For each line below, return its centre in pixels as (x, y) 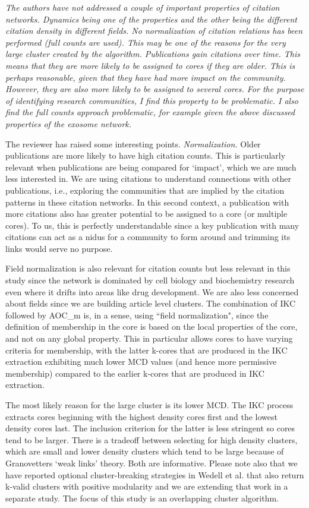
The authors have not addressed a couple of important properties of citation (143, 7)
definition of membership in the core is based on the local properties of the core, (152, 326)
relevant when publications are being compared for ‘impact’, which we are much (151, 167)
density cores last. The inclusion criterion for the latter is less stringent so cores (150, 428)
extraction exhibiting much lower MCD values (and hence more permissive (141, 362)
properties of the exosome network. (69, 123)
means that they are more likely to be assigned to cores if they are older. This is (150, 65)
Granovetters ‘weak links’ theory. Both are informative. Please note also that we (152, 463)
